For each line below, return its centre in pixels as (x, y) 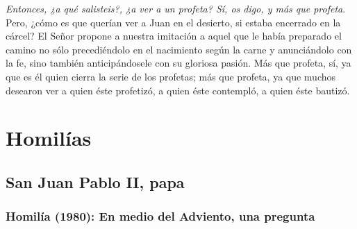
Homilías (49, 138)
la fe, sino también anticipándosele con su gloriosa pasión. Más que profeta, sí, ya (178, 63)
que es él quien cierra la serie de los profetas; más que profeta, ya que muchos (171, 76)
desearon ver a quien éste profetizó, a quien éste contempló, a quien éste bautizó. (178, 90)
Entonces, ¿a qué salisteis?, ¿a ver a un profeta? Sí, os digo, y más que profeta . (176, 8)
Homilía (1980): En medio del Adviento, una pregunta (160, 216)
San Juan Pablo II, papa (95, 181)
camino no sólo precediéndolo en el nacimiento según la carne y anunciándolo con (179, 49)
